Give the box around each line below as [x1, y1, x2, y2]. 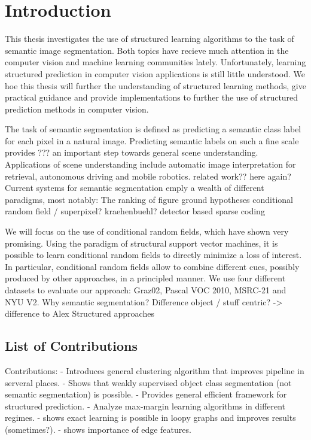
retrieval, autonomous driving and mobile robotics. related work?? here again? [5, 169, 291, 182]
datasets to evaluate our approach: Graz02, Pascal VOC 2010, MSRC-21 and [5, 284, 286, 296]
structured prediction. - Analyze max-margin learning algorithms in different [5, 399, 286, 412]
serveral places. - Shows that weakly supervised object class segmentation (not [5, 376, 292, 389]
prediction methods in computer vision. [5, 102, 149, 115]
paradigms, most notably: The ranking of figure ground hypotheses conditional [5, 193, 293, 205]
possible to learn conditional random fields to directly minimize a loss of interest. [5, 248, 302, 261]
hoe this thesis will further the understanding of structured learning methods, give [5, 79, 306, 92]
